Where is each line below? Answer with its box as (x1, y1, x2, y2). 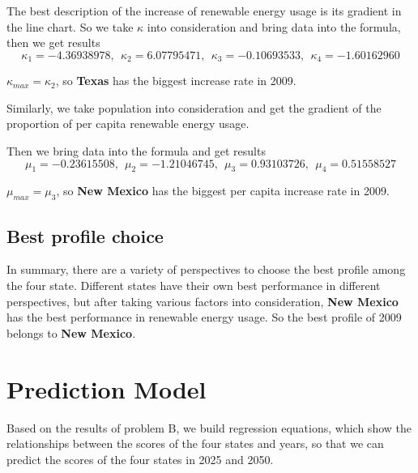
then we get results (6, 34, 100, 51)
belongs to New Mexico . (6, 324, 136, 341)
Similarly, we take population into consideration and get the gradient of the (6, 99, 382, 116)
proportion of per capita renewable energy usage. (6, 115, 250, 132)
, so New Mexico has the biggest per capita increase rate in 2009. (56, 182, 390, 199)
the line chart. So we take (6, 18, 134, 35)
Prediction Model (6, 372, 207, 405)
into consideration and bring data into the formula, (147, 18, 401, 35)
